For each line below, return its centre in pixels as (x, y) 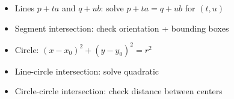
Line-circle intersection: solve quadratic (87, 71)
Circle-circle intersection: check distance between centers (119, 91)
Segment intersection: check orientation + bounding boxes (122, 28)
